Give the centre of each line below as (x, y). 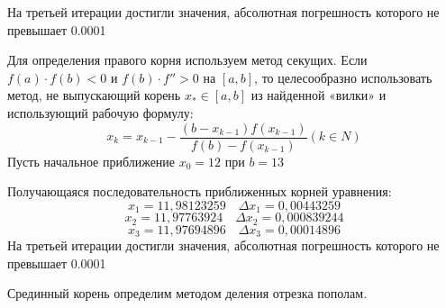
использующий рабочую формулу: (100, 112)
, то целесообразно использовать (343, 77)
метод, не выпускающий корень (94, 95)
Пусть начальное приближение (91, 161)
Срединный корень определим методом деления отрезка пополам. (187, 293)
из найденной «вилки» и (319, 95)
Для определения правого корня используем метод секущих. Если (187, 60)
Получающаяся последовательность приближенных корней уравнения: (200, 191)
